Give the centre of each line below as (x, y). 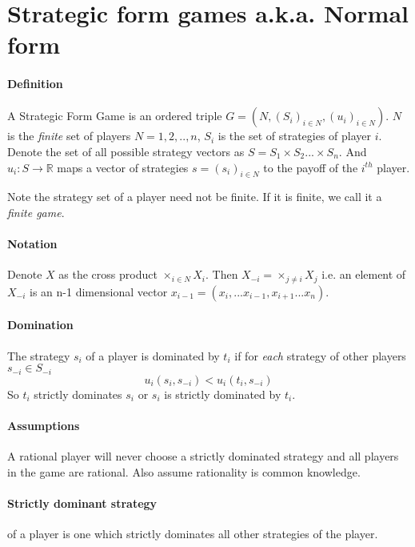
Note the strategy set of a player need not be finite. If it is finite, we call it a (195, 197)
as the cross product (108, 274)
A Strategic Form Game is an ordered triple (115, 116)
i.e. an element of (364, 274)
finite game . (36, 212)
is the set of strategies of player (295, 136)
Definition (35, 84)
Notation (32, 244)
